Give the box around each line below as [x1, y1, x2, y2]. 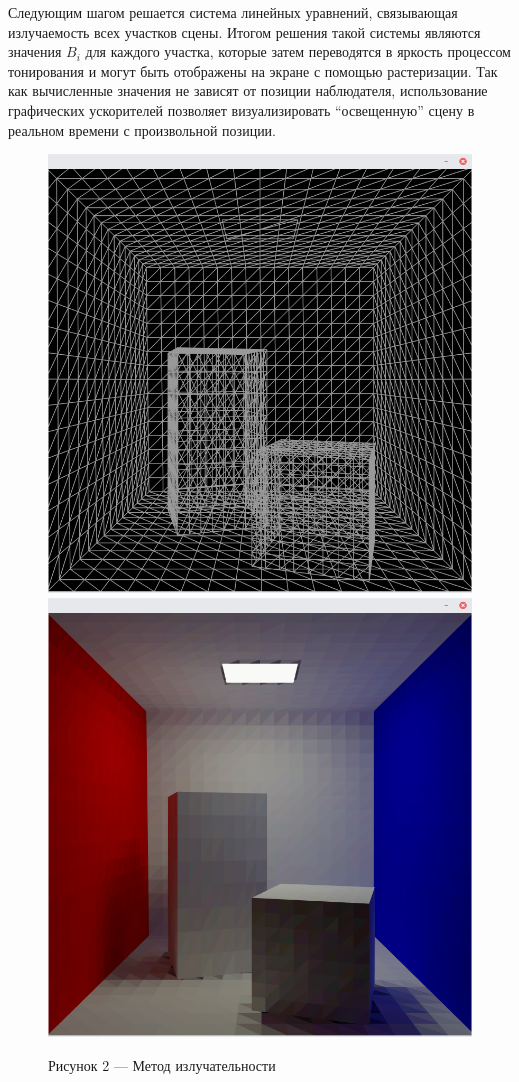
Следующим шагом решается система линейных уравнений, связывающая [8, 2, 458, 22]
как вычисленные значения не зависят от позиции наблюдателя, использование [8, 80, 488, 101]
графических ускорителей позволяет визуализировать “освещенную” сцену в [8, 99, 475, 120]
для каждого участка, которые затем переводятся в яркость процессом [85, 41, 511, 62]
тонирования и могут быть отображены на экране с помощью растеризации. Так [8, 60, 498, 81]
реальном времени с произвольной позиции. [8, 119, 277, 140]
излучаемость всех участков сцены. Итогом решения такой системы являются [8, 21, 481, 42]
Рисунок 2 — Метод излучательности [48, 1055, 276, 1075]
